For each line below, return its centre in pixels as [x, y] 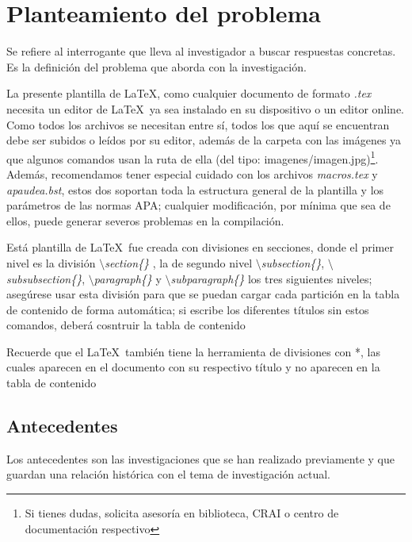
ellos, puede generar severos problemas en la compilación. [145, 220]
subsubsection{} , [46, 278]
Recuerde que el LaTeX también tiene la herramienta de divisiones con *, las [194, 351]
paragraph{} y [128, 278]
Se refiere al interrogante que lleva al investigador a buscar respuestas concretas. [201, 51]
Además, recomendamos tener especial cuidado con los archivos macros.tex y [192, 173]
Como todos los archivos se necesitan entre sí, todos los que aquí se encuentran [198, 124]
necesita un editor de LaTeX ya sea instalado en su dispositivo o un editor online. [206, 108]
